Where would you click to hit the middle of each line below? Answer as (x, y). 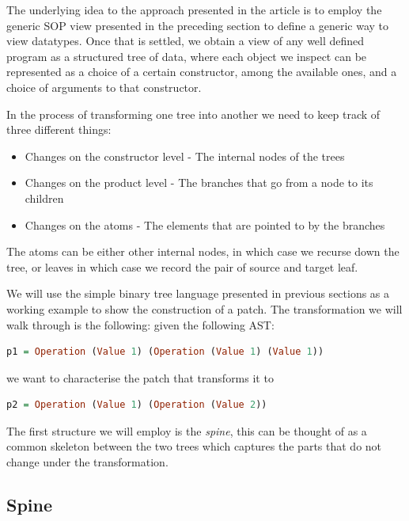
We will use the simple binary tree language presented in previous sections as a (198, 293)
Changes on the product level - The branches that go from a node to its (199, 183)
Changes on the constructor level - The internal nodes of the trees (185, 156)
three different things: (59, 129)
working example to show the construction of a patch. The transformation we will (204, 308)
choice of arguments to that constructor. (104, 87)
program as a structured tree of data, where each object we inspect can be (187, 56)
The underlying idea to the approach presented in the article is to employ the (194, 10)
